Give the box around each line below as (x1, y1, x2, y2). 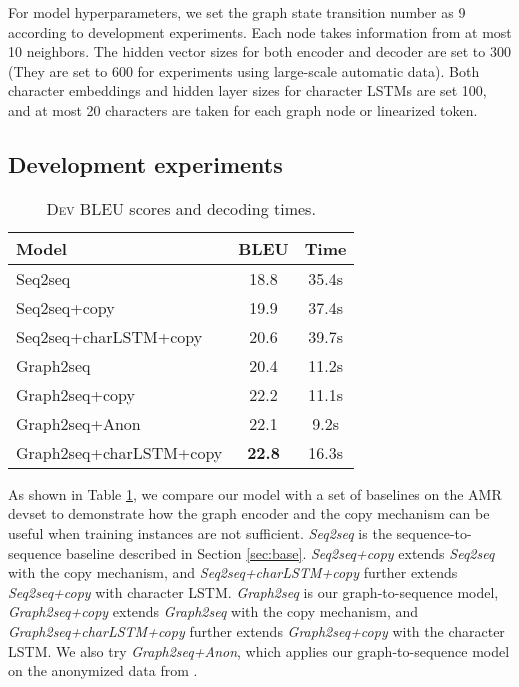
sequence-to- (396, 522, 472, 543)
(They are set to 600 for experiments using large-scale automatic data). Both (8, 60, 480, 81)
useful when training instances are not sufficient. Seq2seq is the (8, 522, 392, 543)
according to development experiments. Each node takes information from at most (8, 21, 512, 42)
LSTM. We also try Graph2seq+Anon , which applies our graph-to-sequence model (8, 640, 510, 661)
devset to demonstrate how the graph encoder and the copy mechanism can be (8, 503, 490, 524)
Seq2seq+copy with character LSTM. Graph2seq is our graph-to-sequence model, (8, 581, 499, 602)
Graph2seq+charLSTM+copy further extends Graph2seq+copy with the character (8, 620, 505, 641)
